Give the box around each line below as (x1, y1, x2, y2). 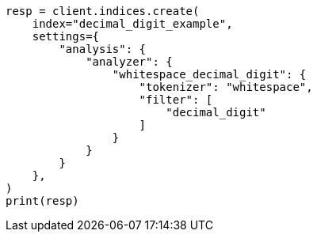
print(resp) (6, 195, 79, 207)
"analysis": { (59, 43, 147, 55)
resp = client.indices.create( (6, 5, 200, 17)
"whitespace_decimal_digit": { (112, 68, 307, 81)
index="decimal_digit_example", (32, 17, 233, 30)
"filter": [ (139, 93, 213, 106)
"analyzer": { (86, 55, 173, 68)
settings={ (32, 30, 100, 43)
